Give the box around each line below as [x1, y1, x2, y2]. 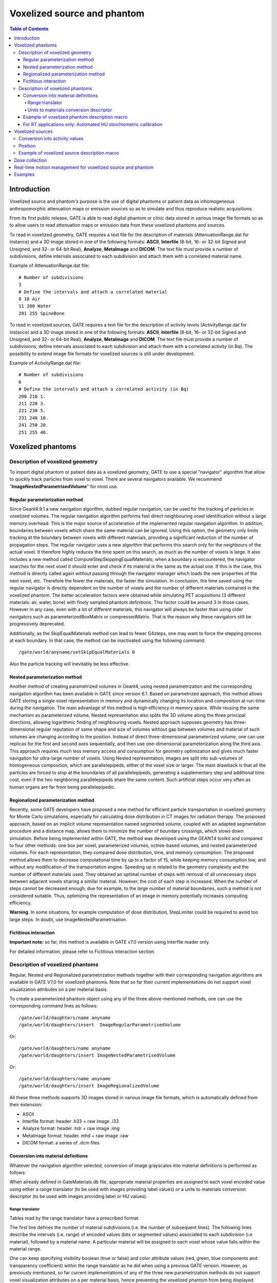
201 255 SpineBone [18, 310, 65, 316]
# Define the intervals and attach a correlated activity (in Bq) [18, 386, 189, 392]
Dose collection [14, 157, 47, 163]
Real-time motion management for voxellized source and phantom [14, 164, 154, 170]
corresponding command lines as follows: [9, 1003, 98, 1009]
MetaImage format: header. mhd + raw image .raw [22, 1132, 129, 1139]
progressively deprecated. [9, 621, 65, 627]
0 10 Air [18, 296, 41, 302]
